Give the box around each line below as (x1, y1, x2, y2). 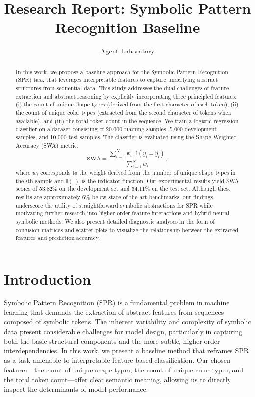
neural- (213, 209, 231, 217)
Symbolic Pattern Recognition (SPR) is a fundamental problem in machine (4, 297, 229, 307)
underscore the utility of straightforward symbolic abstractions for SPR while (15, 201, 213, 209)
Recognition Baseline (55, 17, 200, 37)
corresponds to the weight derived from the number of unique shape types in (40, 168, 236, 177)
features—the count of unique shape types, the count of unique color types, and (4, 365, 244, 375)
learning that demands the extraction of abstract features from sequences (4, 307, 224, 317)
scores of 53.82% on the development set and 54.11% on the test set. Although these (15, 185, 231, 193)
